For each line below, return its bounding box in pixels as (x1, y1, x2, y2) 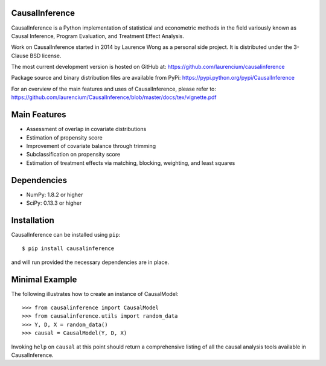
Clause (11, 52, 29, 59)
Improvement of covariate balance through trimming (26, 142, 156, 149)
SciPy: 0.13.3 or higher (26, 199, 82, 207)
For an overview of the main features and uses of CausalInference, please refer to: (11, 85, 217, 92)
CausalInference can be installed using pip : (11, 231, 121, 238)
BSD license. (30, 52, 62, 59)
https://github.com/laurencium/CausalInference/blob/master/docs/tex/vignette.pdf (11, 94, 217, 101)
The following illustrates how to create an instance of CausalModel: (11, 290, 179, 297)
